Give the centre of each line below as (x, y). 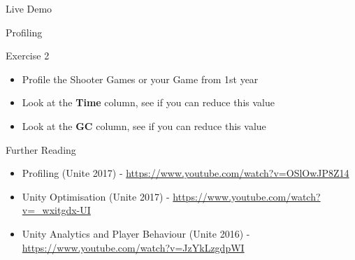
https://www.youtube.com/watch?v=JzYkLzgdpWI (133, 247)
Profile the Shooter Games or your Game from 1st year (140, 79)
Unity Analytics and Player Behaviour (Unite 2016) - (136, 233)
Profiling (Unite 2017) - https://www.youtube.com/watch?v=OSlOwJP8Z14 (186, 173)
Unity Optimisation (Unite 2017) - (96, 196)
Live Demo (29, 8)
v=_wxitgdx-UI (56, 210)
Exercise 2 (28, 56)
